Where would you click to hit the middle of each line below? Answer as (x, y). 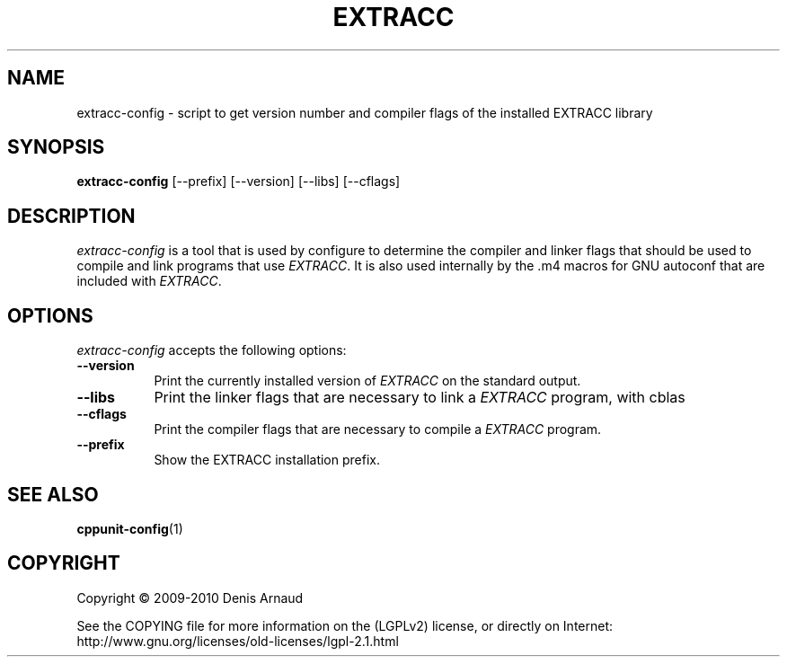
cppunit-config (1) (130, 528)
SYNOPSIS (56, 147)
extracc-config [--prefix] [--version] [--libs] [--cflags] (239, 181)
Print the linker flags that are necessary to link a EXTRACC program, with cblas (420, 398)
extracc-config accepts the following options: (212, 350)
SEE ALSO (53, 494)
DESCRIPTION (71, 216)
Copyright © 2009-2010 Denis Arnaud (190, 598)
